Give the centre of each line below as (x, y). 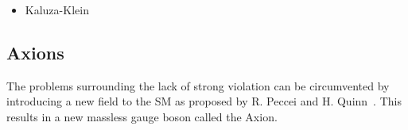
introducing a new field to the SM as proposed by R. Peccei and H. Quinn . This (204, 101)
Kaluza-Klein (57, 10)
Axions (35, 52)
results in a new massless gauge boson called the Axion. (142, 116)
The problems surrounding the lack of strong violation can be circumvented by (198, 85)
